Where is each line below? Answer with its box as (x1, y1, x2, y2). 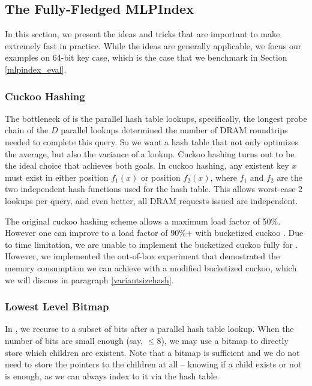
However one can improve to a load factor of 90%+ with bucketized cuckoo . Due (5, 226, 304, 239)
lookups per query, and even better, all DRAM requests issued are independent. (5, 194, 298, 207)
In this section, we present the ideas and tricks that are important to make (5, 28, 280, 40)
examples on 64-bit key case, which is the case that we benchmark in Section (5, 51, 287, 64)
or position (140, 170, 181, 183)
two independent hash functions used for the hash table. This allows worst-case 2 (5, 182, 303, 195)
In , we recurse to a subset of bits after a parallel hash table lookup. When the (5, 322, 294, 335)
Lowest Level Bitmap (5, 299, 109, 314)
